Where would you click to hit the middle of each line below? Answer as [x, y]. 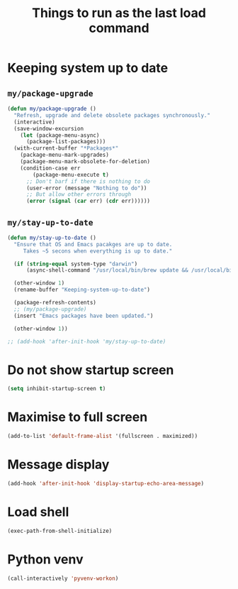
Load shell [38, 512]
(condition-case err [50, 168]
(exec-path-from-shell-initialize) [60, 531]
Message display [58, 464]
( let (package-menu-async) [60, 135]
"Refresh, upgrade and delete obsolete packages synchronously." [112, 115]
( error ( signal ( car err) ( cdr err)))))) [88, 201]
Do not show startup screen [91, 370]
